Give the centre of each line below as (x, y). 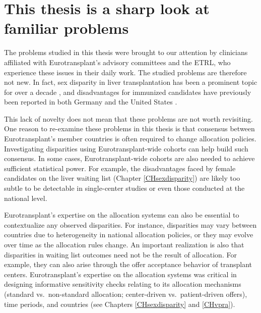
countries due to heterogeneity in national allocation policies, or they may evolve (129, 234)
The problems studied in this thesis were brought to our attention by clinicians (126, 52)
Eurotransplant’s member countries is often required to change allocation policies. (130, 139)
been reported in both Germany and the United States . (91, 102)
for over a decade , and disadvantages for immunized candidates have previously (128, 92)
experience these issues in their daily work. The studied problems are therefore (125, 72)
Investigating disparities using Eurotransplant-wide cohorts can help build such (126, 148)
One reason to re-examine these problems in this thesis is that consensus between (129, 128)
